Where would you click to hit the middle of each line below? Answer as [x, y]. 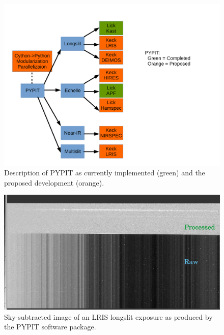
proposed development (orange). [54, 182]
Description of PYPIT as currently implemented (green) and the [105, 173]
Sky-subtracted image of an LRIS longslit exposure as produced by [108, 316]
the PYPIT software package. [50, 327]
